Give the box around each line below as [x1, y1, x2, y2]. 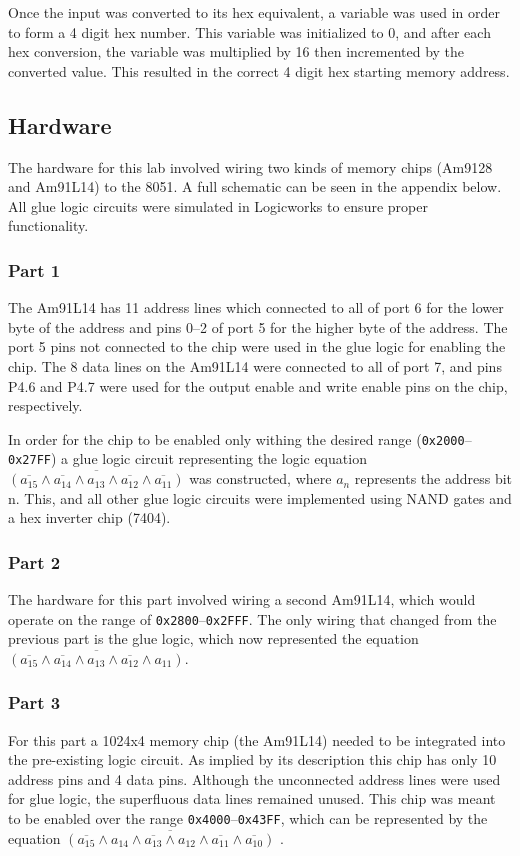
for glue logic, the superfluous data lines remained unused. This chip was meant [8, 788, 496, 809]
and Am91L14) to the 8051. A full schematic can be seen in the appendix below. [8, 176, 502, 197]
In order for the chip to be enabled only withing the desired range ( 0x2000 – [8, 428, 472, 449]
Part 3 [8, 690, 61, 715]
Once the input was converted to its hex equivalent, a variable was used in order [8, 2, 500, 22]
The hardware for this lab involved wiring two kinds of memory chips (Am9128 [8, 156, 493, 177]
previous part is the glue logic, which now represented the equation [8, 628, 419, 649]
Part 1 [8, 257, 61, 282]
